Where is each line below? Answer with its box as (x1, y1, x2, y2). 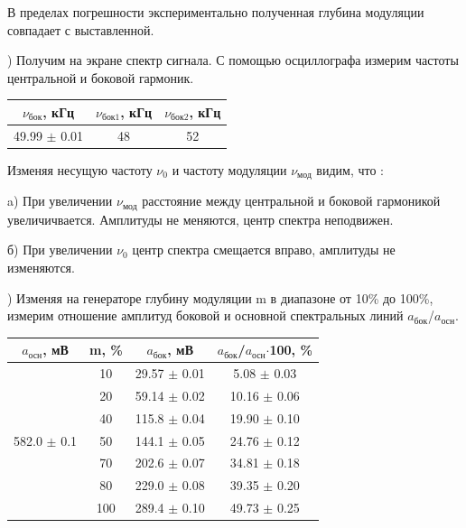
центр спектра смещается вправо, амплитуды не (132, 240, 396, 259)
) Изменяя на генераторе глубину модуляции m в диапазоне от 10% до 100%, (7, 288, 433, 307)
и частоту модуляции (172, 160, 287, 179)
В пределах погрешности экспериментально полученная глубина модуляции (7, 3, 424, 21)
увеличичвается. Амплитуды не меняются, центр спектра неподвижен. (7, 209, 394, 228)
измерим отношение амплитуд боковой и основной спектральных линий (7, 306, 404, 325)
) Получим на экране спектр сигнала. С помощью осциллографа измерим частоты (7, 51, 459, 69)
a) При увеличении (7, 191, 113, 210)
